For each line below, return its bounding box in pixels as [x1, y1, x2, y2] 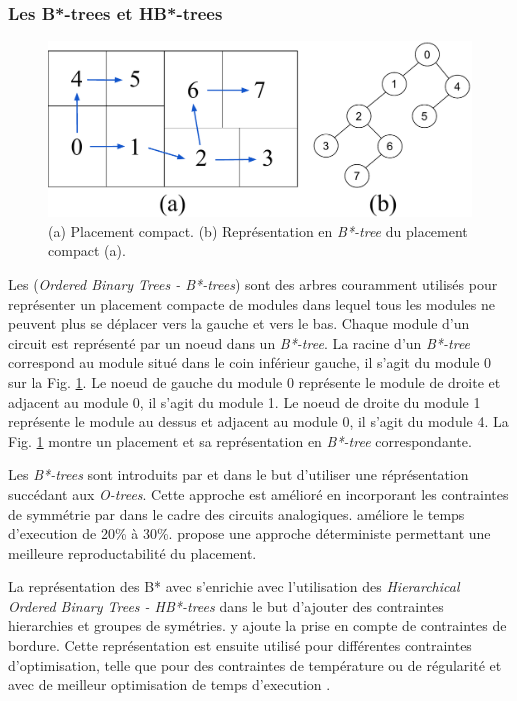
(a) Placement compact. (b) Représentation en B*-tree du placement [48, 220, 468, 241]
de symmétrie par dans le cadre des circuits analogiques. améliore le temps [8, 503, 465, 524]
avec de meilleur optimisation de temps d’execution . [8, 674, 331, 695]
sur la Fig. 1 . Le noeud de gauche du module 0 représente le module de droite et [8, 371, 501, 392]
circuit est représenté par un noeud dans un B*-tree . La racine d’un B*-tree [8, 332, 471, 353]
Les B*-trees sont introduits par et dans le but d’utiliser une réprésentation [8, 464, 469, 485]
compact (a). [48, 240, 126, 261]
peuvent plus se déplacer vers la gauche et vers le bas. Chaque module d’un [8, 313, 470, 334]
